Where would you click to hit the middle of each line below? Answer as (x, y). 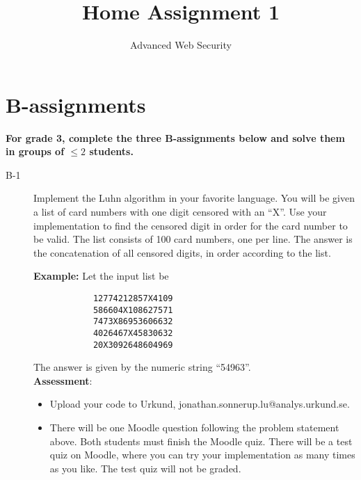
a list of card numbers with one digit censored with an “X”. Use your (180, 212)
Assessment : (63, 380)
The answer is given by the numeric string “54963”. (142, 367)
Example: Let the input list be (101, 276)
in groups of (35, 151)
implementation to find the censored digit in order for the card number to (191, 225)
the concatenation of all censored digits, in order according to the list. (182, 252)
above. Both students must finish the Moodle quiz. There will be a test (201, 441)
